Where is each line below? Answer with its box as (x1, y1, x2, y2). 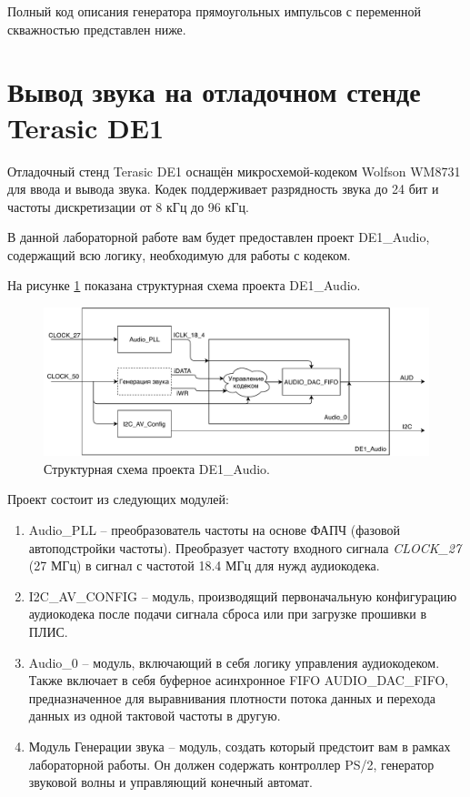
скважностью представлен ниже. (7, 19, 186, 38)
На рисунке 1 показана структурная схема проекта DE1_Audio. (7, 276, 361, 295)
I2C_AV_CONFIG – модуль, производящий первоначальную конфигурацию (28, 586, 457, 605)
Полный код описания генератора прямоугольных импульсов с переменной (7, 2, 422, 20)
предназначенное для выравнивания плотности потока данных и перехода (28, 688, 435, 707)
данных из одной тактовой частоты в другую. (28, 706, 281, 725)
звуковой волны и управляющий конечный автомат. (28, 772, 314, 792)
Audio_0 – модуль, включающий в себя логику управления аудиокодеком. (28, 652, 440, 671)
